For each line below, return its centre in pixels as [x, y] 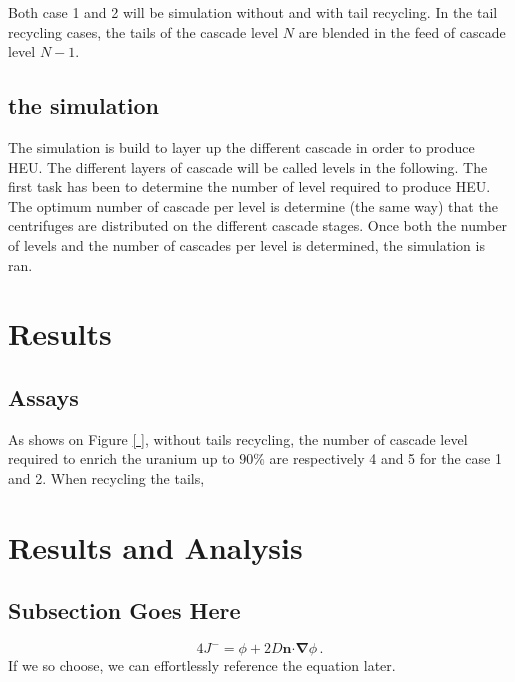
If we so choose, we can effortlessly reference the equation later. [202, 665]
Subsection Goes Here [124, 610]
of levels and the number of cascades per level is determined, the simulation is [246, 244]
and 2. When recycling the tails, [106, 477]
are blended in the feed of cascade [402, 31]
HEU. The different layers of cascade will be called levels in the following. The [248, 166]
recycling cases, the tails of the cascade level [143, 31]
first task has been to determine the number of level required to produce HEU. [249, 186]
